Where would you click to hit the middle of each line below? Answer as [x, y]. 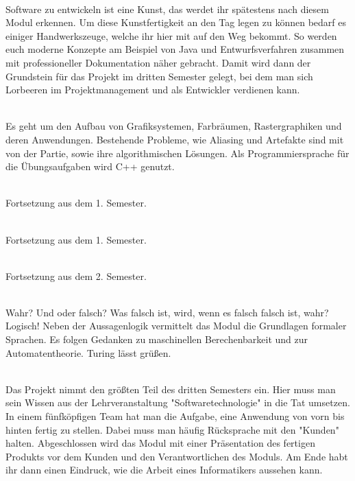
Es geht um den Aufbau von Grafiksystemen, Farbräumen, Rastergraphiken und [174, 126]
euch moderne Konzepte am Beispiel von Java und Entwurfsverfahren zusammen [175, 49]
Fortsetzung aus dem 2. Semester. [76, 275]
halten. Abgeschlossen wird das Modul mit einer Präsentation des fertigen [160, 443]
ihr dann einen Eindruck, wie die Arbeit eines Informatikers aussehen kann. [164, 470]
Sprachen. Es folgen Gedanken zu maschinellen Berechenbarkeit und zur [157, 339]
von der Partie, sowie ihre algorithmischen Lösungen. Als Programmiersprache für [177, 153]
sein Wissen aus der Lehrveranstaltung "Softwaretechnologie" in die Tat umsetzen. [178, 402]
